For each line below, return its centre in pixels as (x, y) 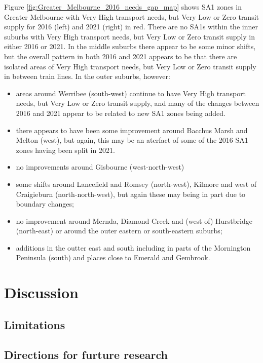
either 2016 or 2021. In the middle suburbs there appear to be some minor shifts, (130, 46)
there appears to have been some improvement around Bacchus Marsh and (132, 130)
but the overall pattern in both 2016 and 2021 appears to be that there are (121, 56)
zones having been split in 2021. (65, 150)
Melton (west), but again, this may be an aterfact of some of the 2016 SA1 (132, 140)
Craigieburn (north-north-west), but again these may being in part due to (131, 194)
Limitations (35, 324)
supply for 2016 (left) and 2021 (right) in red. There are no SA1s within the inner (131, 27)
